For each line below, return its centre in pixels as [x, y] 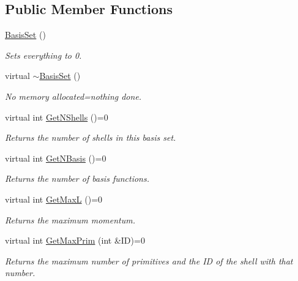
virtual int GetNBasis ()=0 [56, 158]
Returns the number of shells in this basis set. [91, 137]
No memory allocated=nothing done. [73, 96]
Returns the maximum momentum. [70, 219]
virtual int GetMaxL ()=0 [54, 199]
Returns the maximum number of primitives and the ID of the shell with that [149, 260]
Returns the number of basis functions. [77, 178]
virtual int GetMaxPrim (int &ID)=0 [75, 240]
